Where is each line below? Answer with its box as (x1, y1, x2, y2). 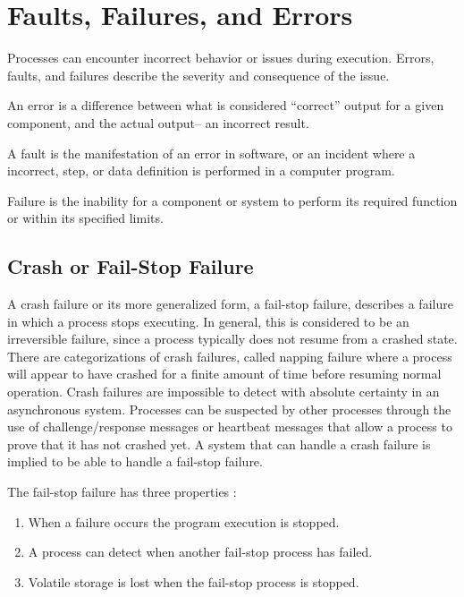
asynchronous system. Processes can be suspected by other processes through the (7, 399, 451, 418)
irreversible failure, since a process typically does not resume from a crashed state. (7, 329, 458, 348)
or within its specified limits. (7, 209, 164, 227)
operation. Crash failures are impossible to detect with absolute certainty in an (7, 382, 440, 401)
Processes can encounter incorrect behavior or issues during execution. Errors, (7, 48, 434, 67)
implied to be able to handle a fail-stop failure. (7, 452, 263, 471)
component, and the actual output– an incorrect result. (7, 113, 309, 132)
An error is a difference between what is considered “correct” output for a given (7, 96, 444, 115)
